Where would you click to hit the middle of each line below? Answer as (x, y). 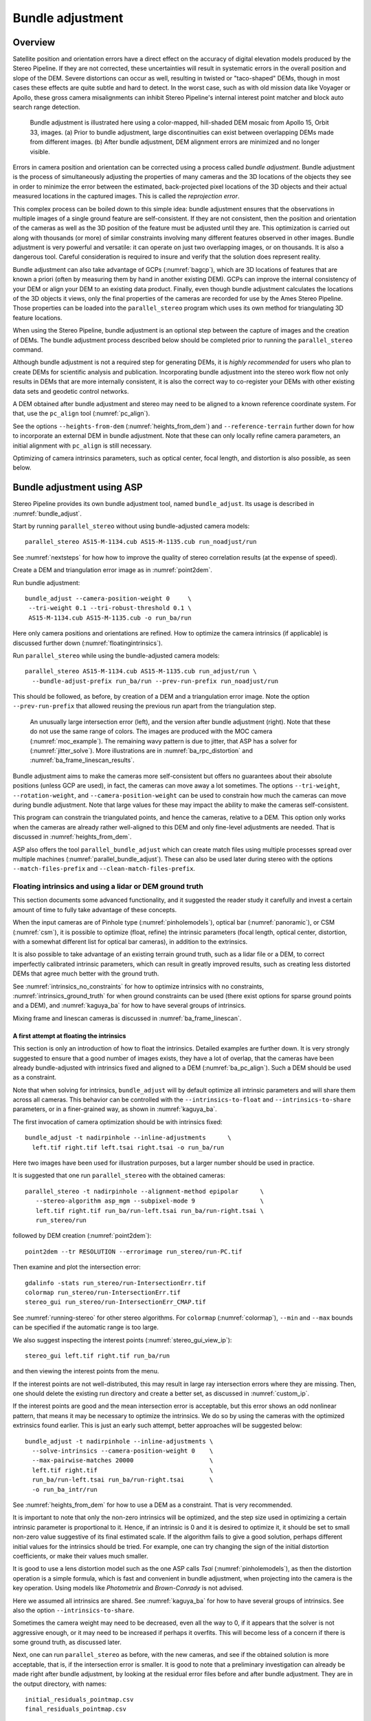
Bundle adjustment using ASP (78, 488)
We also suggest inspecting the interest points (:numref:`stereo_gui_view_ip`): (122, 1340)
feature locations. (37, 317)
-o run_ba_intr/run (65, 1489)
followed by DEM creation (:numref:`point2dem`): (82, 1236)
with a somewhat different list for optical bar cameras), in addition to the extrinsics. (130, 942)
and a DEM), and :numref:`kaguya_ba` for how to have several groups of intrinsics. (130, 1006)
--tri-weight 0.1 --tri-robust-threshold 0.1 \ (110, 608)
